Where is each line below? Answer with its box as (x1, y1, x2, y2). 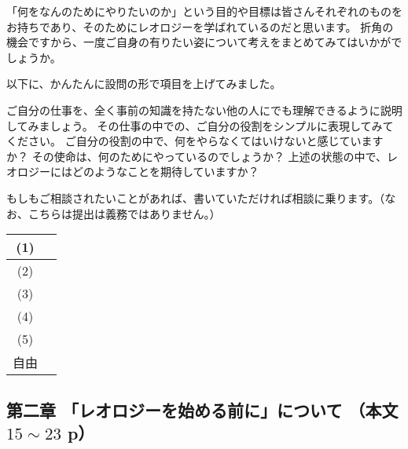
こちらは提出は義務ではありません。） (28, 205, 221, 221)
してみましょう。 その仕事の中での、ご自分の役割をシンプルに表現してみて (6, 117, 394, 133)
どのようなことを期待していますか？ (72, 163, 259, 180)
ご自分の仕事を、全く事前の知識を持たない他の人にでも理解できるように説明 (6, 101, 402, 118)
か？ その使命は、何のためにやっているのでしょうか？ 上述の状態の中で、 (6, 148, 388, 164)
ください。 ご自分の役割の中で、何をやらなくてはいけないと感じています (6, 133, 384, 149)
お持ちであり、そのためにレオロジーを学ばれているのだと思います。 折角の (6, 18, 394, 35)
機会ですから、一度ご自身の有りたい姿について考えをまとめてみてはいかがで (6, 34, 402, 50)
